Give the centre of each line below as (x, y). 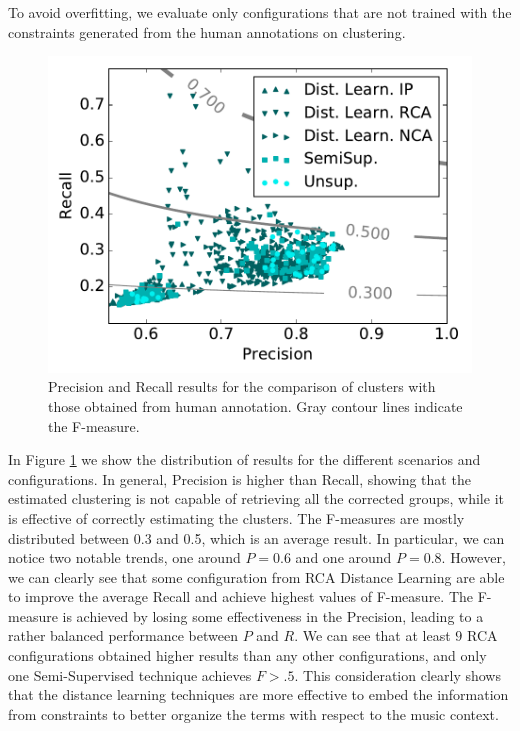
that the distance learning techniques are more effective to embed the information (258, 694)
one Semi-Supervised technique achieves (130, 674)
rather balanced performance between (123, 635)
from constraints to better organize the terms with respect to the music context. (253, 713)
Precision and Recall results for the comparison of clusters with (242, 386)
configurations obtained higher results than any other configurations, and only (247, 655)
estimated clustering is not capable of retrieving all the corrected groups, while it (256, 498)
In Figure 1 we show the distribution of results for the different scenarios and (244, 459)
